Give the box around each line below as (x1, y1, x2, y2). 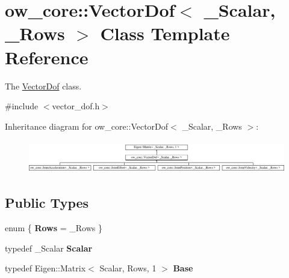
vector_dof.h (52, 100, 100, 112)
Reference (5, 44, 89, 69)
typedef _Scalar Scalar (5, 241, 93, 254)
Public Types (5, 193, 89, 212)
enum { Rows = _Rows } (5, 222, 102, 234)
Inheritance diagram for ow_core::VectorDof (5, 119, 169, 132)
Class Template (100, 21, 230, 46)
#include (5, 100, 39, 112)
